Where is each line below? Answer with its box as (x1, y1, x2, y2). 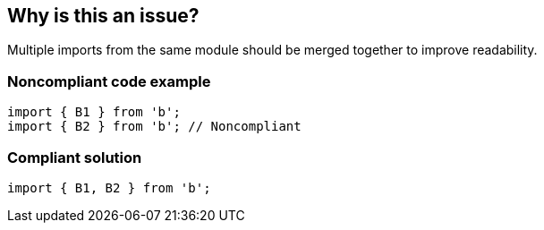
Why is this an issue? (7, 4, 200, 27)
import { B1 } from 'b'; (7, 105, 181, 120)
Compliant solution (7, 148, 142, 166)
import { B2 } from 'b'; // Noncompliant (7, 119, 302, 134)
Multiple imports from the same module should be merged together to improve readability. (7, 42, 538, 58)
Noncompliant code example (7, 72, 211, 90)
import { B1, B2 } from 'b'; (7, 180, 211, 195)
